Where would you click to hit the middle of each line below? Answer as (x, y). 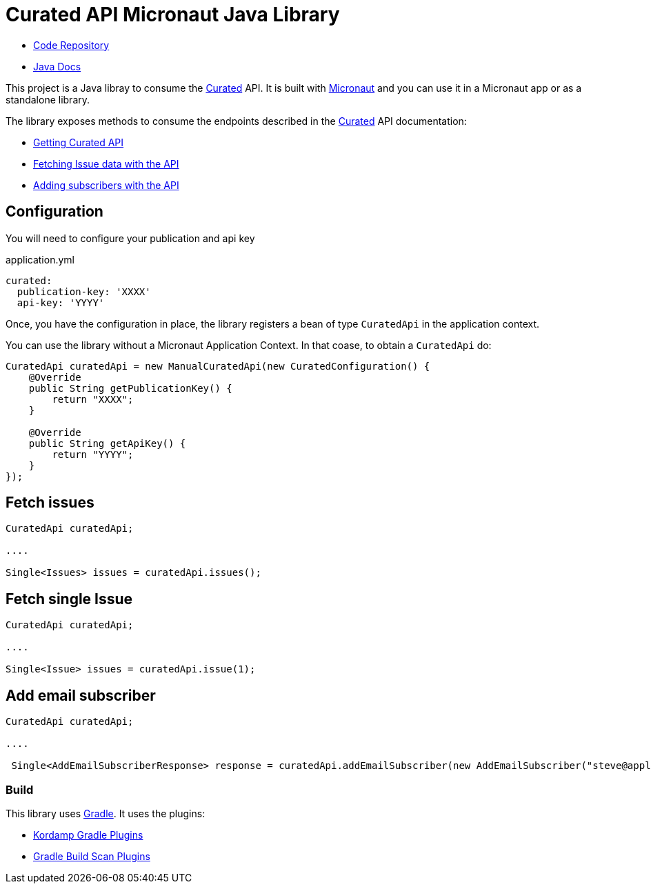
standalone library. (48, 99)
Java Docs (57, 66)
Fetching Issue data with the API (106, 163)
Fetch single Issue (69, 599)
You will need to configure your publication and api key (130, 238)
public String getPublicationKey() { (130, 388)
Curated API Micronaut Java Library (173, 14)
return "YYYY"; (93, 454)
